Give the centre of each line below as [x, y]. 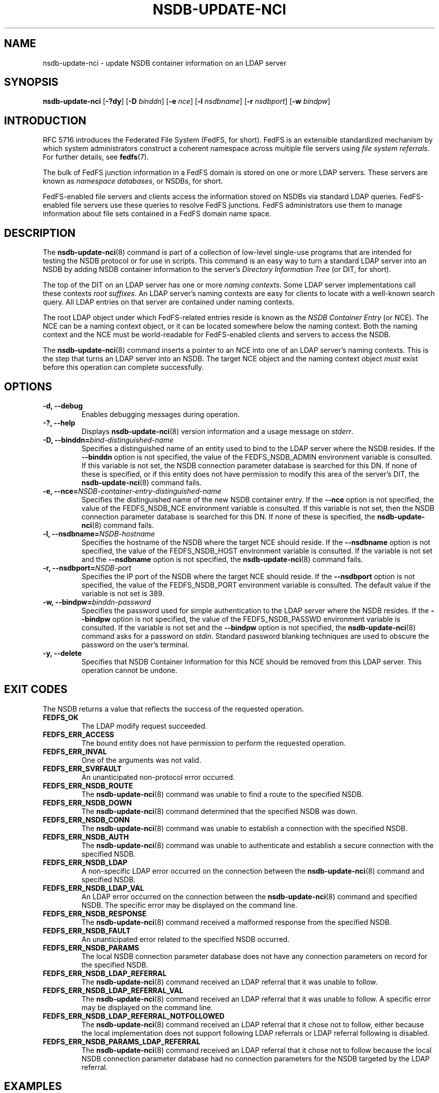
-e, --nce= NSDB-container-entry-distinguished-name [132, 491]
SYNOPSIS [31, 82]
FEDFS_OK [61, 717]
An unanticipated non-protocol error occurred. [158, 777]
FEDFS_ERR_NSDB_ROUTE [88, 785]
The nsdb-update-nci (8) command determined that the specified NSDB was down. [219, 811]
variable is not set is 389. [123, 593]
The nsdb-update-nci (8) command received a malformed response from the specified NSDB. [237, 922]
